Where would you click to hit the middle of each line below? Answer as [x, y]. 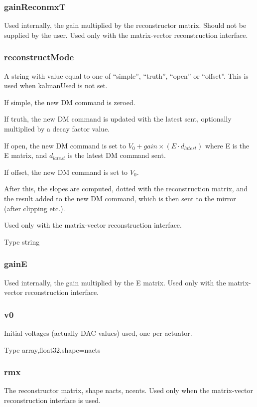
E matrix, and [26, 155]
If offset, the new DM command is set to [66, 172]
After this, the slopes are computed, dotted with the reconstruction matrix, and [126, 189]
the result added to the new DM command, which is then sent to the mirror [120, 198]
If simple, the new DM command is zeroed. [70, 102]
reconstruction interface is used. [53, 400]
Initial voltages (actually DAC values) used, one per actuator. [98, 333]
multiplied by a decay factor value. [57, 129]
